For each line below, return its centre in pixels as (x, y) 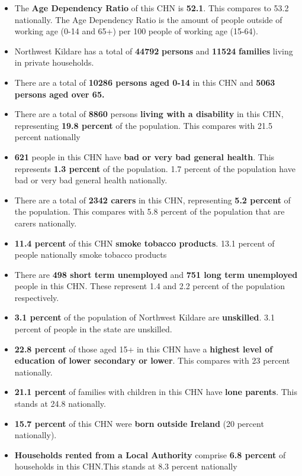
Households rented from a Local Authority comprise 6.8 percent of (150, 454)
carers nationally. (46, 223)
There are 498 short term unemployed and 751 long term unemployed (156, 274)
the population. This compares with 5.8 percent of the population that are (150, 211)
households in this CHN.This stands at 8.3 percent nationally (126, 466)
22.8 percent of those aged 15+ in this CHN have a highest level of (144, 349)
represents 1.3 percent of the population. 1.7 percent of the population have (155, 168)
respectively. (37, 297)
